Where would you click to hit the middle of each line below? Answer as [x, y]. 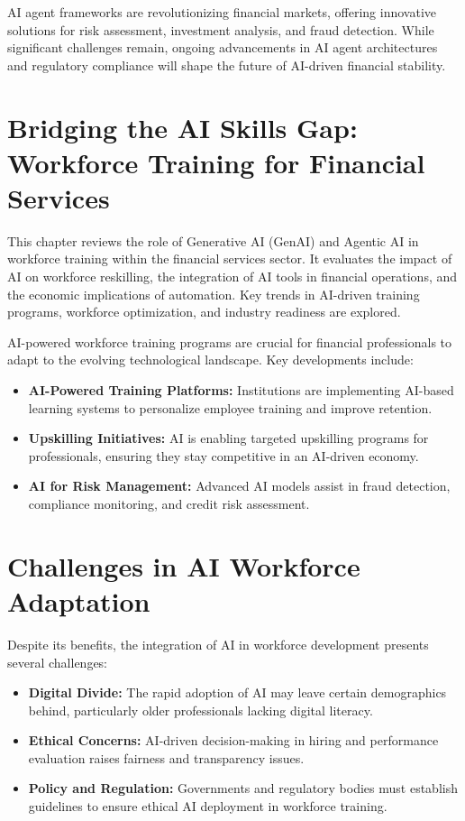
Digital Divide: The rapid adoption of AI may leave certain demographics [237, 692]
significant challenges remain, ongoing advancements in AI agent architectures [223, 47]
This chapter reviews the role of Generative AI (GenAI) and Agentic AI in [213, 240]
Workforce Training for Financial [216, 162]
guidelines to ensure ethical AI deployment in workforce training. [208, 806]
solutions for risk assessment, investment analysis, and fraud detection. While [221, 29]
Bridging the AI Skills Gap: [182, 127]
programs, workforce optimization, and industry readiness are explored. [204, 312]
